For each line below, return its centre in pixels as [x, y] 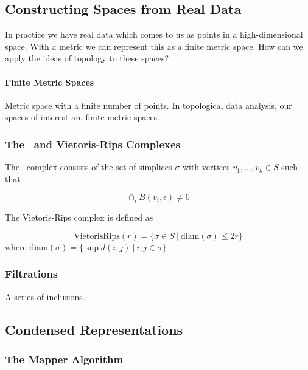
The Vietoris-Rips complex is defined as [79, 217]
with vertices [206, 167]
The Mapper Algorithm [64, 359]
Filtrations [31, 274]
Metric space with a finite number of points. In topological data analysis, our [149, 105]
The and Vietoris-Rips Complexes [93, 144]
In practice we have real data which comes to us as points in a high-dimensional [154, 34]
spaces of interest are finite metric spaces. [82, 117]
